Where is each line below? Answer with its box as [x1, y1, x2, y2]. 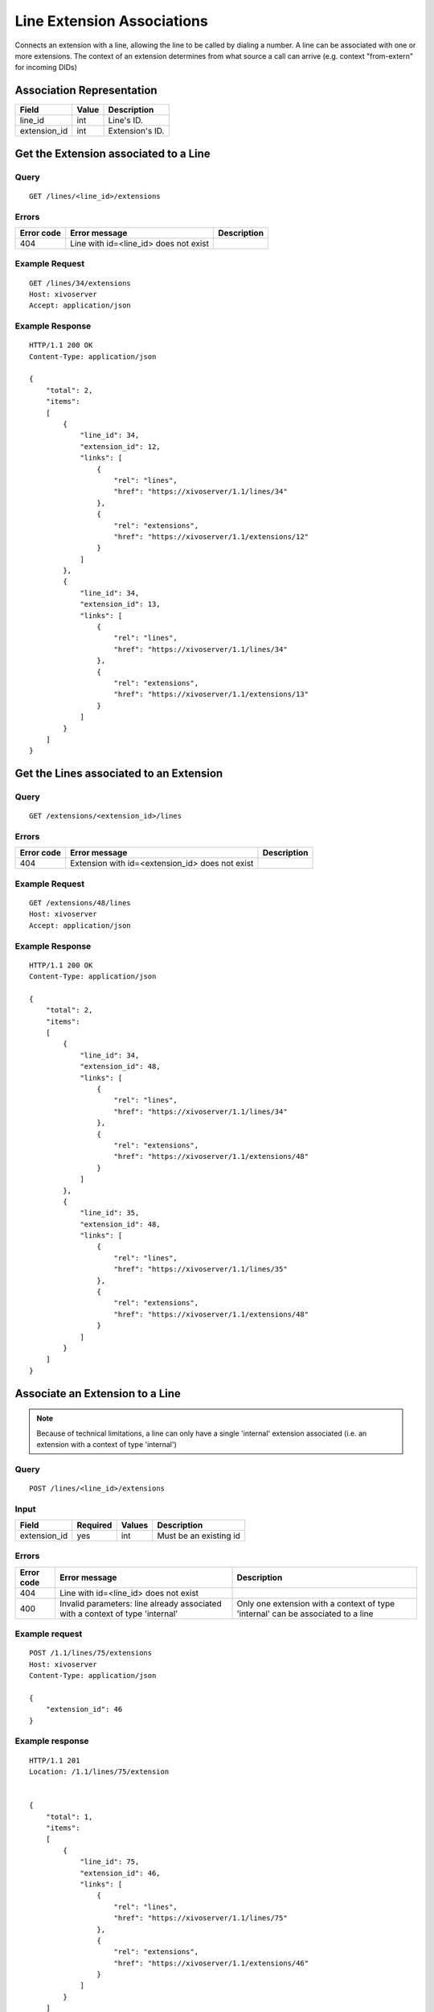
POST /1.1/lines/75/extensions [29, 1648, 153, 1658]
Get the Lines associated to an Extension [14, 767, 223, 781]
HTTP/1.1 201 [29, 1755, 80, 1765]
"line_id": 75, [80, 1857, 140, 1866]
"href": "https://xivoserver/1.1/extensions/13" [113, 690, 309, 699]
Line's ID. [108, 115, 144, 126]
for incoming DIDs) [14, 63, 78, 72]
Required [76, 1519, 113, 1531]
